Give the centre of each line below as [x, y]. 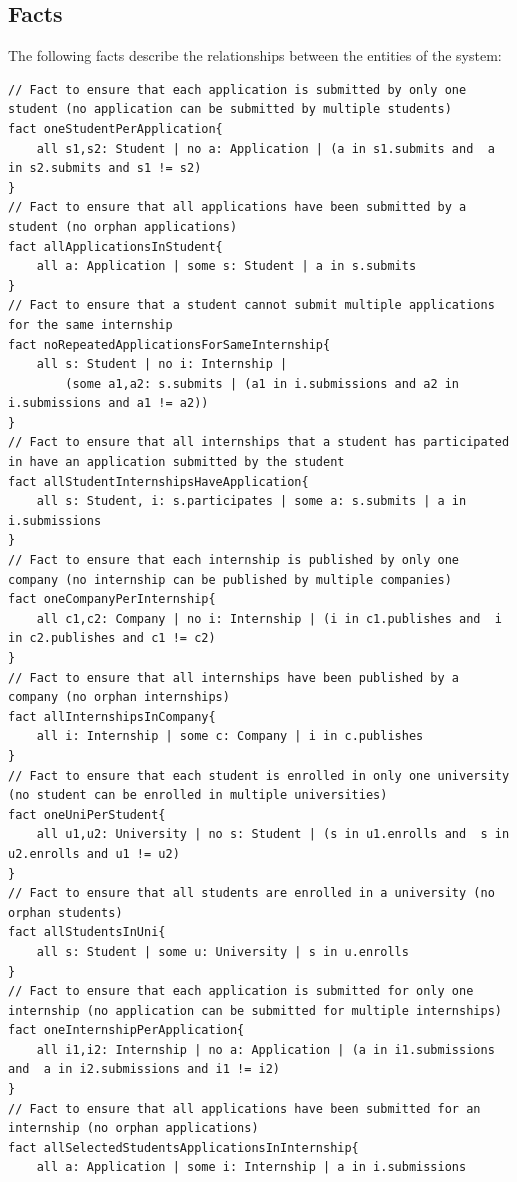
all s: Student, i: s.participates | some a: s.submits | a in [251, 501]
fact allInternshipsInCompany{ [112, 716]
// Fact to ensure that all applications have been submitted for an [244, 1108]
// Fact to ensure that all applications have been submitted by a [237, 207]
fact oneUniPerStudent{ [87, 814]
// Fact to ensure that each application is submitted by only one [237, 89]
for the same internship [90, 324]
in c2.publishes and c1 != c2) [112, 638]
